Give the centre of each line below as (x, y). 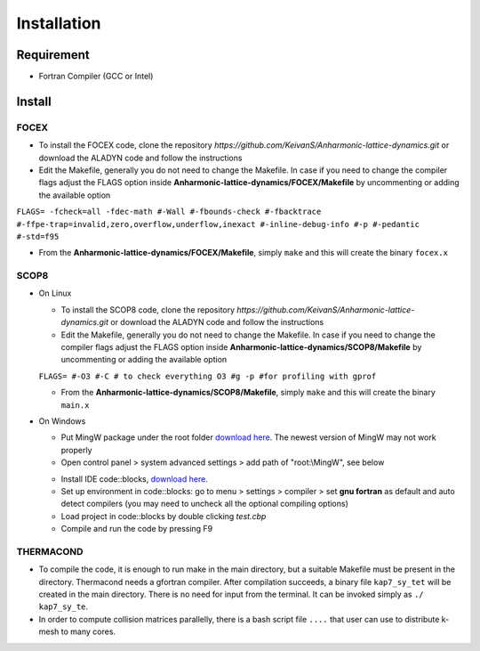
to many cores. (88, 631)
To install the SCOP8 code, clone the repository (148, 309)
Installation (59, 23)
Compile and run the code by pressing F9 (137, 529)
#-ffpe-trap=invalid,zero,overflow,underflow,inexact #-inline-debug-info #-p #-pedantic (218, 224)
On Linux (55, 293)
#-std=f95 (38, 236)
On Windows (62, 421)
